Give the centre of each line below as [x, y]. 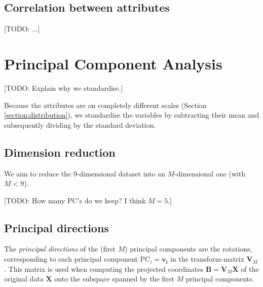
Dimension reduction [60, 152]
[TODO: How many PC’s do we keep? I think [75, 200]
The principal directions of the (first [60, 249]
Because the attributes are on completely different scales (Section [105, 105]
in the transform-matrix [207, 259]
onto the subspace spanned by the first [114, 279]
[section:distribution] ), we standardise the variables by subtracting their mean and [132, 115]
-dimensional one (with [210, 173]
